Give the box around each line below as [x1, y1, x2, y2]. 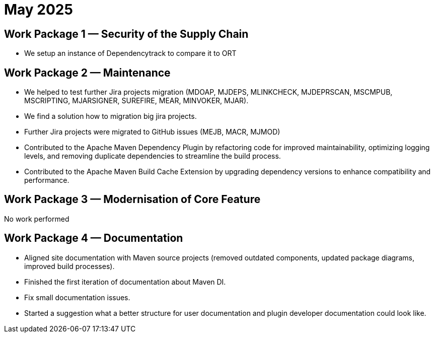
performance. [24, 176, 69, 185]
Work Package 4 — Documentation [4, 232, 183, 245]
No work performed [4, 214, 69, 223]
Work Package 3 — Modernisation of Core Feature [4, 193, 261, 206]
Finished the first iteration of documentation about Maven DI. [24, 277, 226, 286]
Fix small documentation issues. [24, 293, 130, 302]
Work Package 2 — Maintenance [4, 66, 171, 79]
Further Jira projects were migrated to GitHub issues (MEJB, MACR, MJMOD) [24, 127, 280, 137]
